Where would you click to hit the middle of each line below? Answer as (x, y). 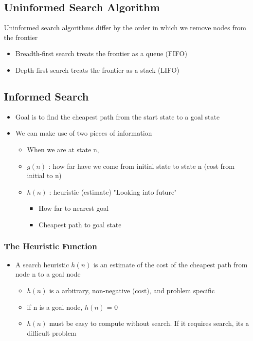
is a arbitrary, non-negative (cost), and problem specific (132, 290)
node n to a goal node (48, 274)
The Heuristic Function (51, 246)
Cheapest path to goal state (80, 224)
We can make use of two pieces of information (84, 133)
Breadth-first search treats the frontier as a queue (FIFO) (101, 53)
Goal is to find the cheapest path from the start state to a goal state (117, 116)
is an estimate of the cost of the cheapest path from (170, 264)
